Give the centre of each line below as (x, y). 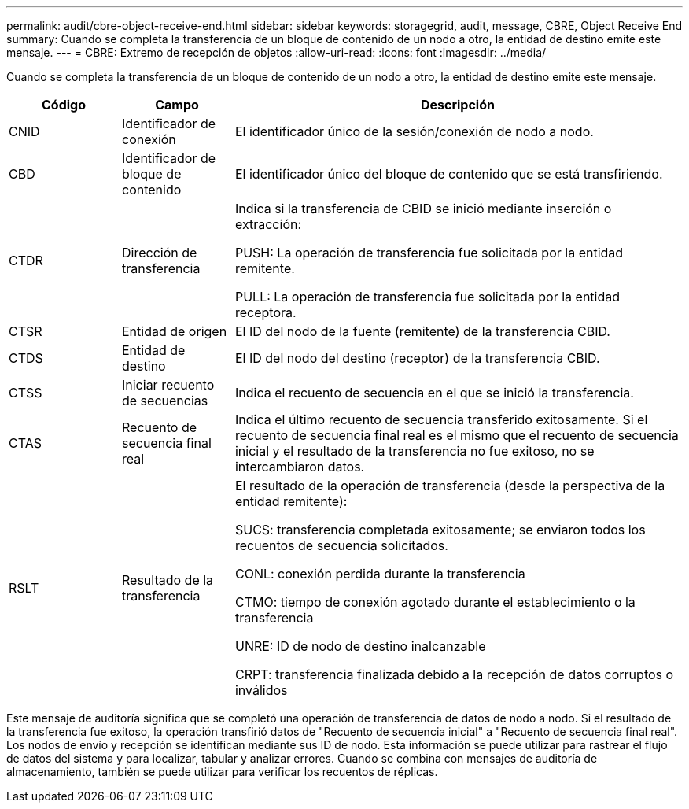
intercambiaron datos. (300, 467)
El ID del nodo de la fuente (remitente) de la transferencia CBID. (422, 331)
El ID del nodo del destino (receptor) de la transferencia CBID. (417, 358)
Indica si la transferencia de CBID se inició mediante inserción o (423, 209)
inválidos (261, 690)
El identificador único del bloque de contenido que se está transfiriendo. (449, 174)
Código (63, 105)
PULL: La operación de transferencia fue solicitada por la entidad (427, 297)
